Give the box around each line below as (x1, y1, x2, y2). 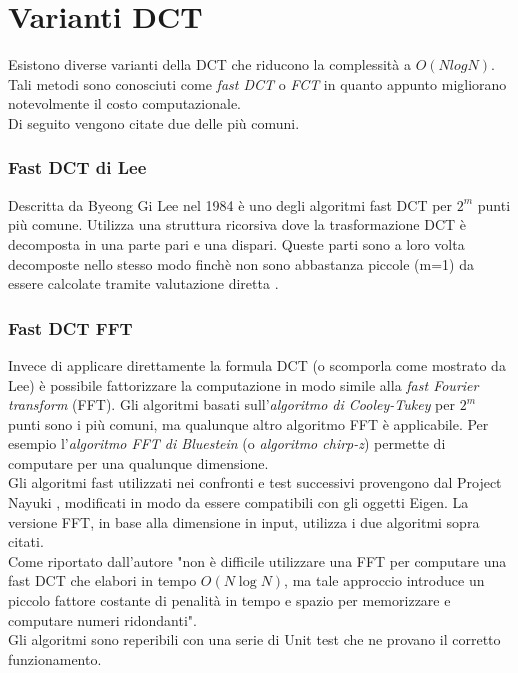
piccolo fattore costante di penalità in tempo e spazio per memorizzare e (8, 590, 451, 611)
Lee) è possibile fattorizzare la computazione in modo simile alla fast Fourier (8, 374, 479, 395)
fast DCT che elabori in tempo (8, 570, 197, 591)
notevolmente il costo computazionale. (8, 93, 242, 114)
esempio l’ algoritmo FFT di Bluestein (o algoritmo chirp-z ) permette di (8, 433, 446, 454)
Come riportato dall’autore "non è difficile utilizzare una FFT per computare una (8, 550, 507, 571)
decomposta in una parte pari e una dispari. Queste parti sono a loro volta (8, 233, 465, 254)
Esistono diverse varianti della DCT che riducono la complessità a (8, 54, 411, 75)
